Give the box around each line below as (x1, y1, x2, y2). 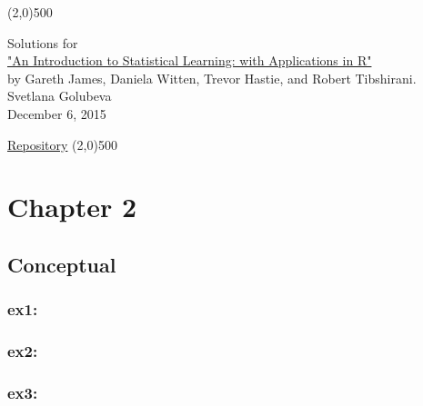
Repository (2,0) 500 (7, 134, 117, 153)
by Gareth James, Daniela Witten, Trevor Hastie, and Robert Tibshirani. (7, 68, 417, 87)
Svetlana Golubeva (7, 86, 112, 105)
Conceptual (7, 250, 116, 278)
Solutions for (7, 33, 78, 52)
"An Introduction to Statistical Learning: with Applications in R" (7, 51, 372, 70)
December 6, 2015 (7, 104, 106, 123)
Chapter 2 (7, 188, 137, 225)
